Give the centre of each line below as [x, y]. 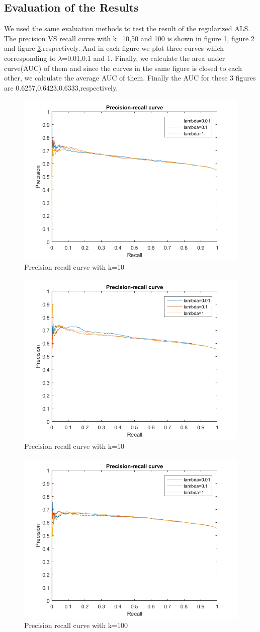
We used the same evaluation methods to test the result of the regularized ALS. [127, 28]
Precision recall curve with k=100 [76, 625]
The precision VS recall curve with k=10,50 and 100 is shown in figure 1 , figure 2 [129, 38]
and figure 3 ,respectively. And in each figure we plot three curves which [114, 48]
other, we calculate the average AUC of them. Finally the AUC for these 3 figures [130, 78]
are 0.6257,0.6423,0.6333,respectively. [61, 87]
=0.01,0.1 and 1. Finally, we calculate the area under [144, 58]
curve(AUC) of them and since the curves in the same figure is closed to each [123, 68]
